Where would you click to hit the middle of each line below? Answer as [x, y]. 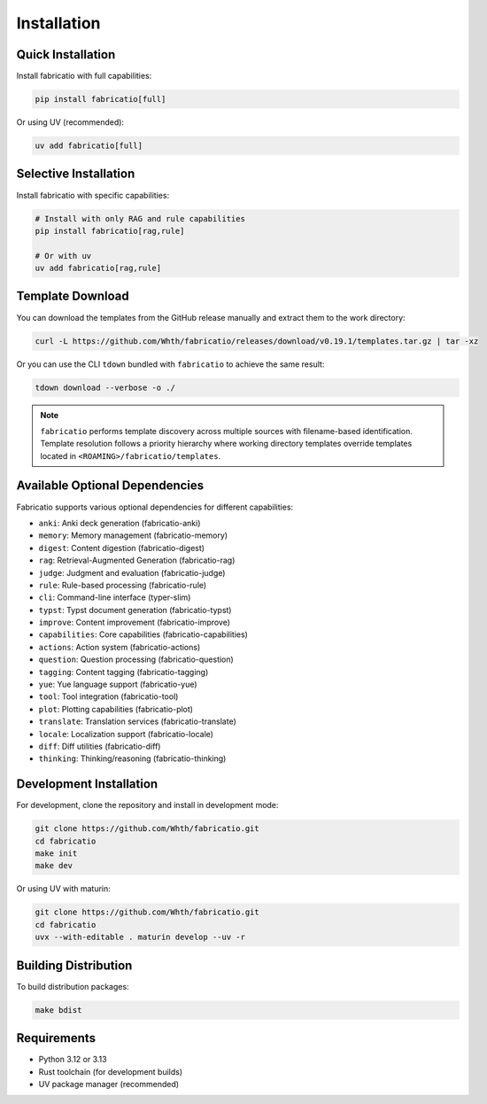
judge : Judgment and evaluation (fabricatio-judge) [132, 572]
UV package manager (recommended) [109, 1084]
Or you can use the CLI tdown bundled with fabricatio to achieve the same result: [170, 364]
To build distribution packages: [73, 986]
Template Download [73, 296]
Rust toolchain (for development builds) [111, 1071]
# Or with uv [63, 256]
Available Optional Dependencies [110, 486]
